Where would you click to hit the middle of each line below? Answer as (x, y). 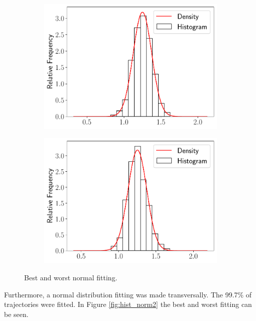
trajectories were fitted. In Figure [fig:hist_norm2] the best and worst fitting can (128, 304)
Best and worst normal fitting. (71, 277)
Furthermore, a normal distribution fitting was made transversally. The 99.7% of (128, 294)
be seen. (16, 314)
